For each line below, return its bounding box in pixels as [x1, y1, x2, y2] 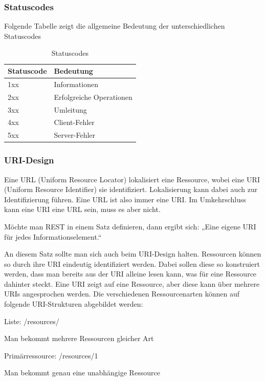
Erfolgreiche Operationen [54, 91, 132, 102]
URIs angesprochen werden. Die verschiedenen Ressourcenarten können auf [4, 288, 240, 299]
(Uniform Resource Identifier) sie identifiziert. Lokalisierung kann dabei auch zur [4, 184, 258, 195]
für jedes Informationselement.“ [4, 231, 102, 242]
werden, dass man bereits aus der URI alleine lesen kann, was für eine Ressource [4, 268, 257, 279]
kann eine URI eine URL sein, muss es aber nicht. [4, 204, 161, 215]
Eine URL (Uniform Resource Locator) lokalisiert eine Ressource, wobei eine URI [4, 174, 260, 184]
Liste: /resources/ [4, 315, 59, 326]
